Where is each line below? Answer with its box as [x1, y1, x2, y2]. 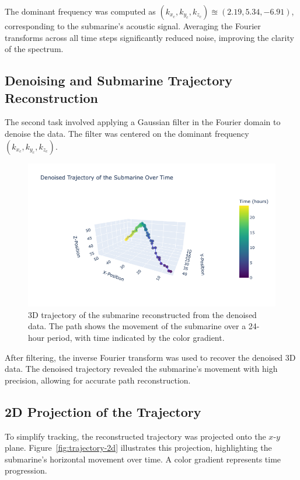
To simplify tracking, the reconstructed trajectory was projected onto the [5, 430, 266, 442]
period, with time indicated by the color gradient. [47, 331, 225, 343]
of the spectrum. [5, 43, 64, 55]
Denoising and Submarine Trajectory [5, 71, 232, 89]
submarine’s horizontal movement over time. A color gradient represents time [5, 453, 281, 465]
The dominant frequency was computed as [5, 5, 156, 17]
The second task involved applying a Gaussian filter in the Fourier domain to [5, 116, 281, 128]
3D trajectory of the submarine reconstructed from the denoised [28, 308, 257, 320]
